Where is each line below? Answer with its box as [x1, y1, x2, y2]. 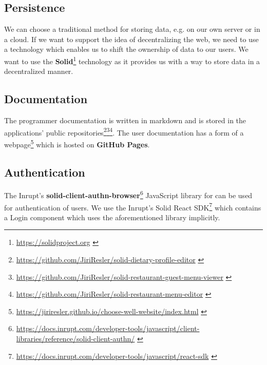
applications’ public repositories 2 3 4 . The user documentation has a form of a [4, 125, 244, 138]
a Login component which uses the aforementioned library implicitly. [4, 212, 220, 222]
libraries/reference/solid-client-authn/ [16, 333, 135, 343]
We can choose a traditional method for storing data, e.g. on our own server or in [4, 24, 260, 34]
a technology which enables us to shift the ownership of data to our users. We [4, 44, 249, 54]
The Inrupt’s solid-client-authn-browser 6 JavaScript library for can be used [4, 188, 253, 200]
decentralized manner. [4, 66, 73, 76]
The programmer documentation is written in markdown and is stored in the [4, 115, 246, 126]
